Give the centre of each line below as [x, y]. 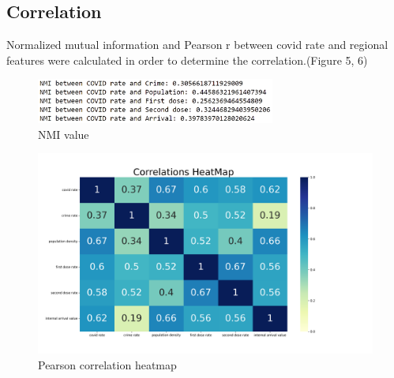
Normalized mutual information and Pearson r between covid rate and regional [197, 45]
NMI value [64, 134]
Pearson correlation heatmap [107, 365]
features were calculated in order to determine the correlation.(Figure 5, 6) [187, 60]
